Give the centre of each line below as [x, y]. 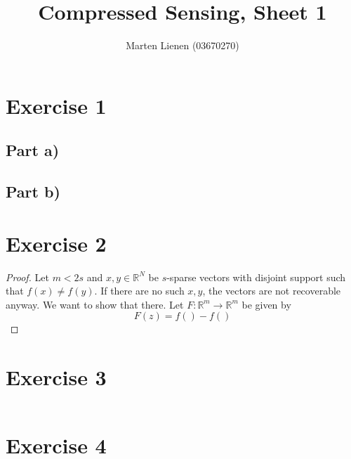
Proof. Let [27, 277]
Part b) [33, 192]
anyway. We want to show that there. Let [95, 304]
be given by [266, 304]
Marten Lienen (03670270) [183, 45]
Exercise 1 [56, 105]
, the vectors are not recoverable [272, 291]
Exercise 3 [56, 377]
